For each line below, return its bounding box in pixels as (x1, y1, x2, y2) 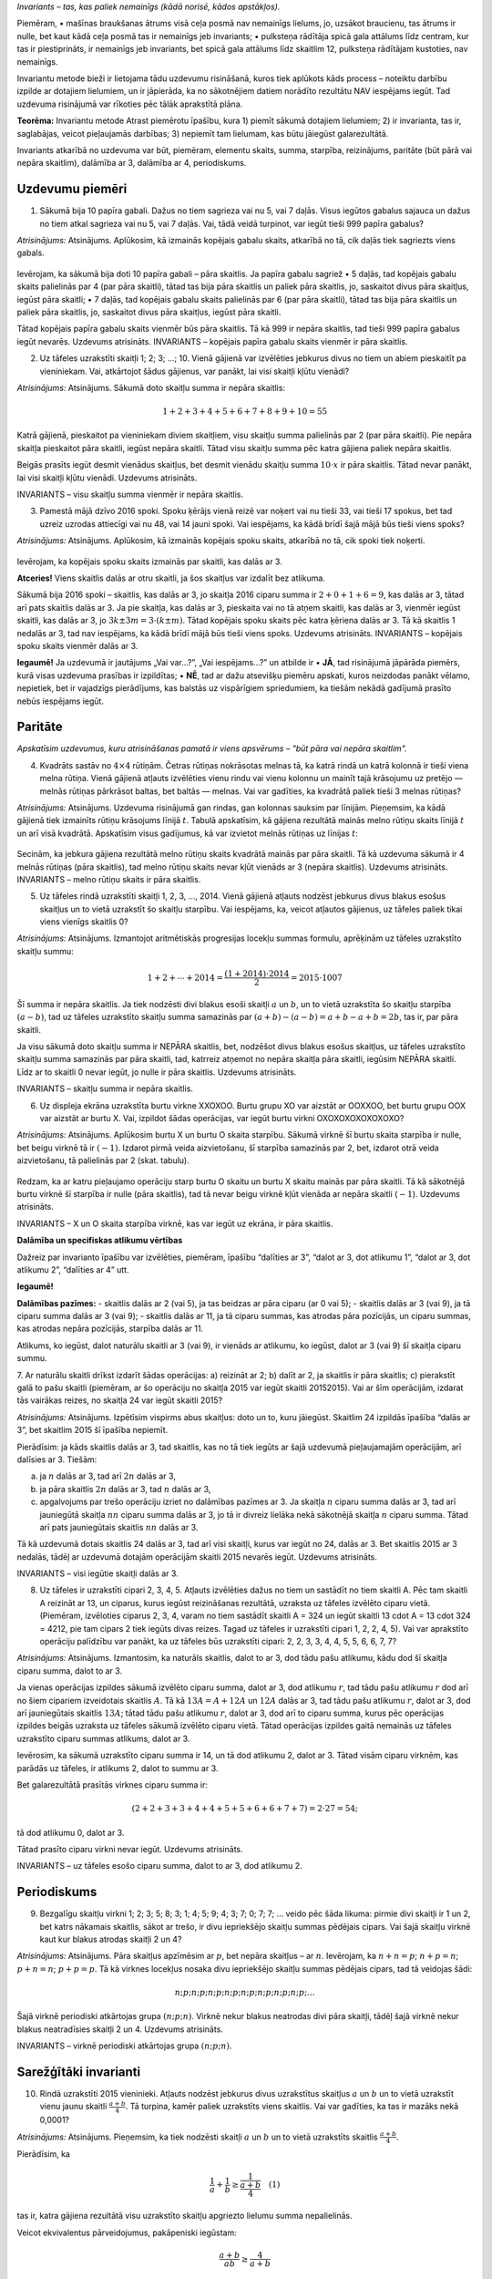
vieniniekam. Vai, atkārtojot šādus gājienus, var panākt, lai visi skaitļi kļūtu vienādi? (39, 366, 350, 376)
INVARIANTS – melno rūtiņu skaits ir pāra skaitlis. (16, 873, 201, 884)
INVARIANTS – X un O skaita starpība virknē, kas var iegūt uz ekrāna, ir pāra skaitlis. (16, 1218, 333, 1229)
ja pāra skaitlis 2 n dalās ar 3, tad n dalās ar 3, (39, 1483, 211, 1494)
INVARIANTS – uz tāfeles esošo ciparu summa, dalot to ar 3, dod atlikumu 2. (16, 1861, 302, 1872)
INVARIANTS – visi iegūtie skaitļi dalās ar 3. (16, 1568, 179, 1579)
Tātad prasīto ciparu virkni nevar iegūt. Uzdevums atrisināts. (16, 1843, 243, 1854)
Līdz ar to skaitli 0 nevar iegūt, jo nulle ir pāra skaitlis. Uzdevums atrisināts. (16, 1067, 297, 1078)
